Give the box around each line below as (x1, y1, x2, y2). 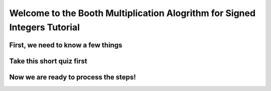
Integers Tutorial (9, 22, 80, 33)
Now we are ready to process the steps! (9, 73, 137, 81)
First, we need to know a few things (9, 41, 122, 49)
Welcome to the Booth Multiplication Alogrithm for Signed (9, 8, 256, 19)
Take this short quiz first (9, 57, 87, 65)
